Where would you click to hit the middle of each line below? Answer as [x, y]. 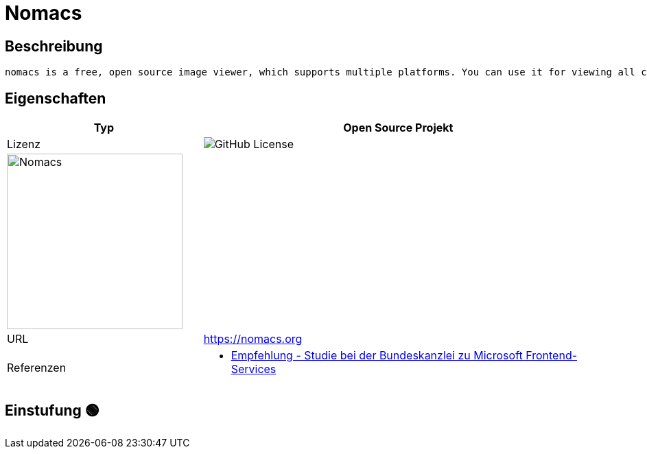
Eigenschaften [56, 98]
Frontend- [552, 356]
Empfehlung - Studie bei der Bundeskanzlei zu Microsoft [377, 356]
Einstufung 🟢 [52, 411]
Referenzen [37, 368]
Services [254, 369]
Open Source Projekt [398, 128]
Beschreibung [54, 46]
